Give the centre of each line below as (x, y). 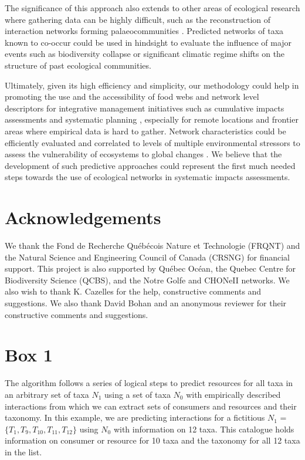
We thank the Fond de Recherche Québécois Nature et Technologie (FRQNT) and (152, 246)
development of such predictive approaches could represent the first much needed (150, 165)
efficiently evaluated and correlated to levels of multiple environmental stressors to (152, 142)
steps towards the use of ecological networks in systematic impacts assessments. (148, 177)
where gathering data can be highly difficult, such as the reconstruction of (138, 19)
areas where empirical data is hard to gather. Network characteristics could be (145, 131)
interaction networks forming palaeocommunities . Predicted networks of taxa (144, 31)
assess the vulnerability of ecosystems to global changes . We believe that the (143, 154)
